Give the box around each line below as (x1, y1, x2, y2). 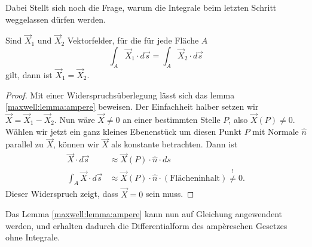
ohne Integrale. (5, 231, 60, 243)
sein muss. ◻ (146, 187, 194, 200)
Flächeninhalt (170, 174, 220, 183)
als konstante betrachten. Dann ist (111, 138, 238, 150)
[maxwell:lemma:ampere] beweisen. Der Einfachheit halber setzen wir (5, 100, 259, 113)
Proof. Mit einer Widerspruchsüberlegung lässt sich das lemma (5, 88, 235, 101)
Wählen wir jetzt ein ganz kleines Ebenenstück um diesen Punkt (5, 125, 241, 137)
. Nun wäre (54, 113, 95, 126)
